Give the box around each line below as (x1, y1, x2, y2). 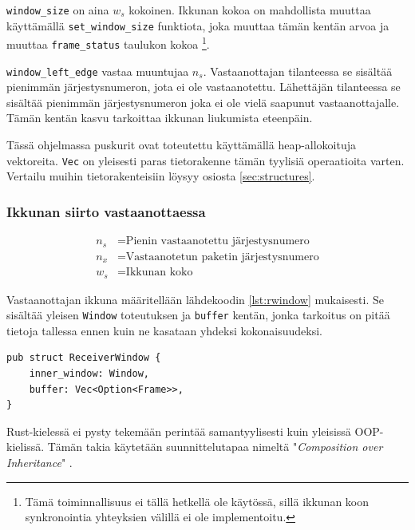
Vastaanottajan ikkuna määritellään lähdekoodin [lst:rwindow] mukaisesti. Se (6, 291, 384, 307)
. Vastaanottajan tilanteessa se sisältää (203, 62, 393, 79)
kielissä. (6, 438, 45, 455)
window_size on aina (6, 2, 109, 18)
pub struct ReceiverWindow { (6, 352, 161, 364)
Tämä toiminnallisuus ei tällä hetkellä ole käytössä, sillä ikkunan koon (25, 492, 370, 509)
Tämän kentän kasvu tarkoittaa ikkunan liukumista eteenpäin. (6, 109, 313, 126)
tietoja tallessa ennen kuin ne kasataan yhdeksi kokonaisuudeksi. (6, 322, 322, 338)
